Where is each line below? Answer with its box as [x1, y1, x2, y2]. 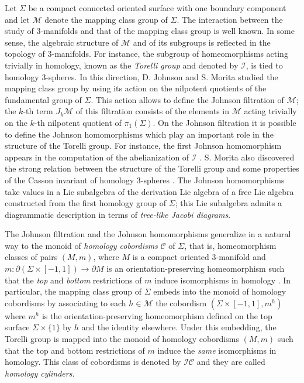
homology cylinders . [5, 367, 75, 379]
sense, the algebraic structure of [5, 36, 119, 48]
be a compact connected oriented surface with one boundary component [28, 2, 286, 13]
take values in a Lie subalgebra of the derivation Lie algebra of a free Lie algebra [5, 185, 294, 197]
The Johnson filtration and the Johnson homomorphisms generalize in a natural [5, 228, 291, 240]
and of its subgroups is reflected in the [133, 36, 271, 48]
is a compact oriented [132, 251, 209, 263]
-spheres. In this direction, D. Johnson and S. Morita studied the [46, 70, 278, 83]
